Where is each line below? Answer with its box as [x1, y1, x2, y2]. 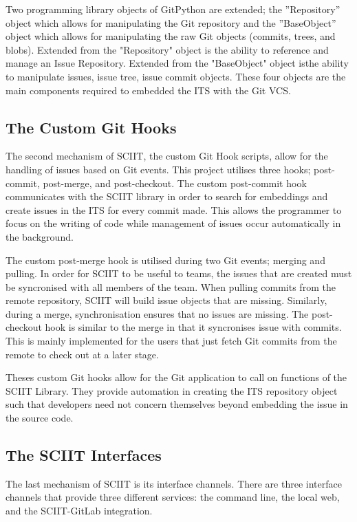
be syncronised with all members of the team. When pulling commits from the [6, 279, 336, 294]
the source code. [6, 411, 74, 425]
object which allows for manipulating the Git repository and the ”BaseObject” [6, 15, 336, 30]
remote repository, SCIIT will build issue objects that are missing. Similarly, [6, 293, 327, 307]
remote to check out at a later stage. [6, 347, 159, 361]
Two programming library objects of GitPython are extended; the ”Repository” [6, 2, 340, 16]
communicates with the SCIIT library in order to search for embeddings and [6, 189, 328, 204]
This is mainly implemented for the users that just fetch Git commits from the [6, 334, 337, 348]
